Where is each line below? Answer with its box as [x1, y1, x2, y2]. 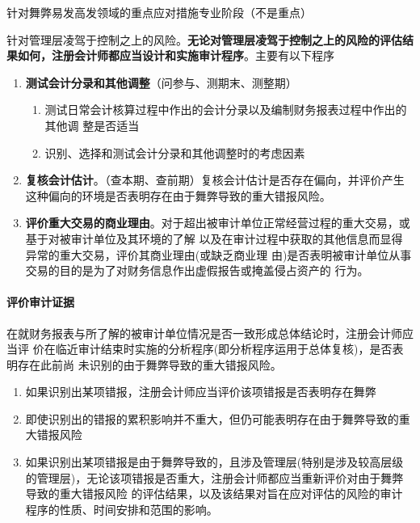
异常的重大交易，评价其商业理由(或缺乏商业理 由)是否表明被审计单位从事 [25, 246, 412, 263]
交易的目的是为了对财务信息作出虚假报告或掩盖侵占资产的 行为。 [25, 262, 369, 279]
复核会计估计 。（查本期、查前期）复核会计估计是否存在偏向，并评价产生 [25, 171, 405, 188]
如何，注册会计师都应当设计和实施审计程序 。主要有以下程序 [17, 47, 334, 64]
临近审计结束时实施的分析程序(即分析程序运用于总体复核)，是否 [55, 340, 393, 357]
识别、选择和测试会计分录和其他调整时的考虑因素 [44, 144, 305, 161]
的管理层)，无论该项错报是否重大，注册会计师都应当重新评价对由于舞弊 [25, 469, 404, 486]
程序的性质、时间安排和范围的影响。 [25, 500, 218, 517]
